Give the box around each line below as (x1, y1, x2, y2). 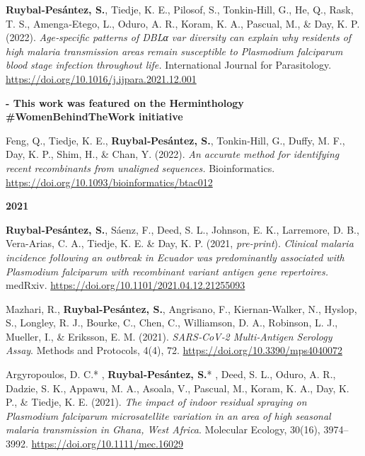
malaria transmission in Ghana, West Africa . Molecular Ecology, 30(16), (6, 422, 320, 437)
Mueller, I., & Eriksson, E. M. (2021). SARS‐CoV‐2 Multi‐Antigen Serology (6, 329, 332, 343)
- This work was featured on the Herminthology (6, 95, 244, 110)
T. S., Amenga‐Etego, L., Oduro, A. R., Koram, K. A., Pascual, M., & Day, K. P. (6, 16, 360, 30)
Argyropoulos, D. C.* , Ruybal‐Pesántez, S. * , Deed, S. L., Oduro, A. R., (6, 367, 336, 382)
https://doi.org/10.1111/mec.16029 (31, 436, 183, 451)
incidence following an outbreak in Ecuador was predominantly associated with (6, 249, 344, 264)
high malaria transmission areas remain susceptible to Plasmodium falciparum (6, 43, 343, 58)
